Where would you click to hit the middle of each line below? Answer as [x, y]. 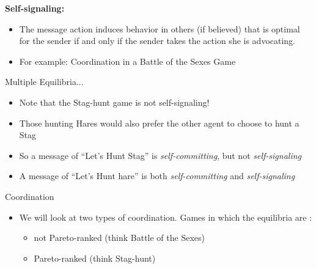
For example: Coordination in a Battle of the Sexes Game [127, 61]
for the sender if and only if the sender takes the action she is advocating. [157, 41]
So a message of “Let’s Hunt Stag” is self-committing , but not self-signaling [160, 155]
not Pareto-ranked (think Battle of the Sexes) [119, 238]
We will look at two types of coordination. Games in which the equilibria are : [166, 217]
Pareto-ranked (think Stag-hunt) [95, 258]
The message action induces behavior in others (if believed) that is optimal [160, 28]
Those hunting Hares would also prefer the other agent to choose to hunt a [159, 123]
